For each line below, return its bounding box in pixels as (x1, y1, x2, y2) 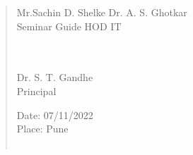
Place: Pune (16, 121, 69, 136)
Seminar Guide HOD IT (16, 18, 122, 33)
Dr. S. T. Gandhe (16, 70, 93, 85)
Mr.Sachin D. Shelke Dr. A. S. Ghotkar (16, 5, 187, 19)
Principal (16, 83, 57, 98)
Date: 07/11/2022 (16, 107, 93, 122)
